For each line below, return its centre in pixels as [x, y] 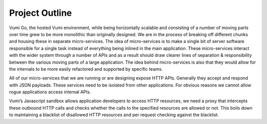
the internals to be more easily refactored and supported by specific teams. [86, 69]
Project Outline [41, 13]
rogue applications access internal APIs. [50, 92]
